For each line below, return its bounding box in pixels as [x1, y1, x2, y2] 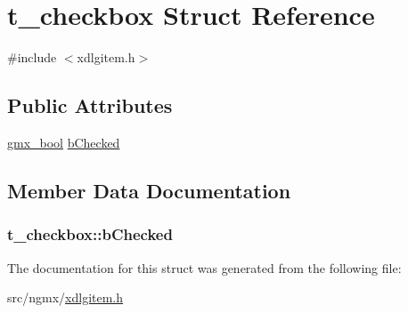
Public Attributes [7, 92, 173, 119]
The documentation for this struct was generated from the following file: [7, 258, 402, 277]
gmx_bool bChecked [7, 132, 120, 151]
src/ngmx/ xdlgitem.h [7, 288, 124, 307]
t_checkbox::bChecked [7, 223, 173, 245]
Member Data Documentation [7, 176, 291, 204]
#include [7, 48, 57, 67]
